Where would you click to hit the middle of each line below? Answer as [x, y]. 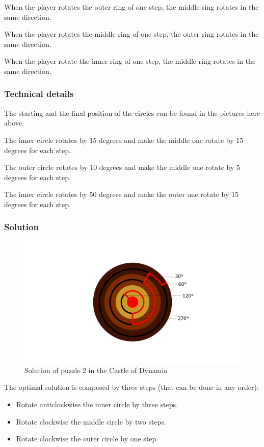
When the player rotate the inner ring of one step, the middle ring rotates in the [130, 61]
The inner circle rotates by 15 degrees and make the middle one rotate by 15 [124, 140]
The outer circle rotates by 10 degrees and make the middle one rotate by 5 [122, 167]
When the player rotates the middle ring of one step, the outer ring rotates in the [131, 34]
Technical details [39, 94]
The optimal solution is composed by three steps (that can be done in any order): [131, 387]
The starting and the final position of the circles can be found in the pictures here [132, 113]
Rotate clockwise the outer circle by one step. [87, 439]
